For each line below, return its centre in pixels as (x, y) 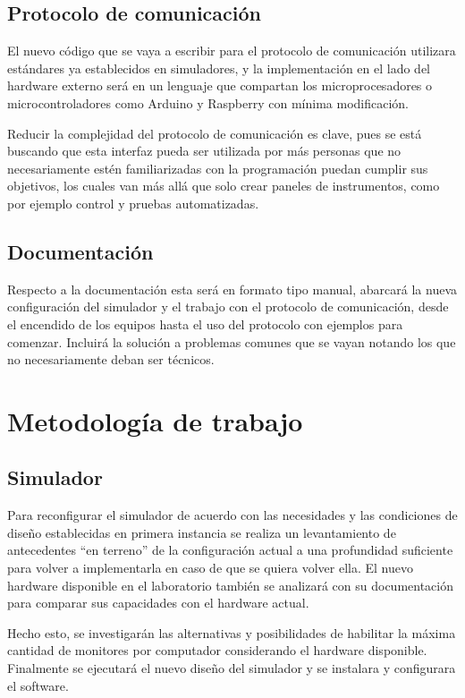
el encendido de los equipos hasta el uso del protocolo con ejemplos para (205, 323)
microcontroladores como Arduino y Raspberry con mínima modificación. (208, 102)
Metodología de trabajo (155, 420)
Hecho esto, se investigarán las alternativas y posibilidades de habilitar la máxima (232, 632)
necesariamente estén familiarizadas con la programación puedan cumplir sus (218, 168)
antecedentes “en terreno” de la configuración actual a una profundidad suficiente (230, 550)
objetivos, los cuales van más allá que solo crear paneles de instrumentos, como (224, 186)
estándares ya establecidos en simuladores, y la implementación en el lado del (219, 68)
